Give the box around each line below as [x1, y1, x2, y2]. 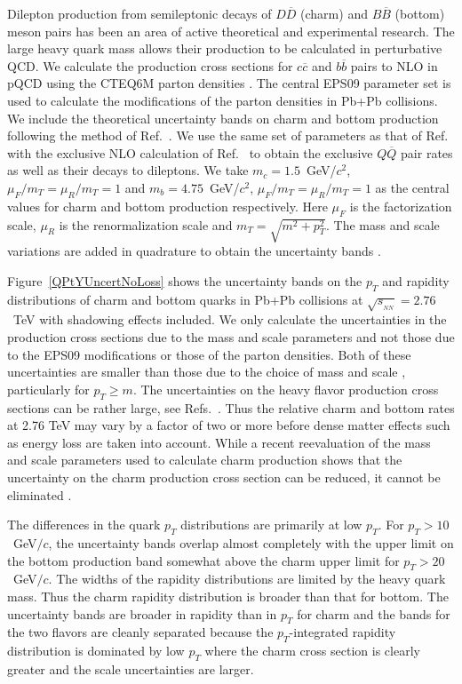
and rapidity [382, 271, 450, 290]
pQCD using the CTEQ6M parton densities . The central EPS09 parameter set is [7, 74, 451, 92]
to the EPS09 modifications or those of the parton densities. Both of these [7, 345, 411, 363]
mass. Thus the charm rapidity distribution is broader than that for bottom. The [7, 586, 449, 605]
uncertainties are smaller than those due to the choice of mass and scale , [7, 362, 406, 381]
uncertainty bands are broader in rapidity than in [7, 604, 277, 623]
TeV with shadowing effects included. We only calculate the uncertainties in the [12, 310, 447, 329]
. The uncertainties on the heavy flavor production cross [132, 379, 439, 398]
